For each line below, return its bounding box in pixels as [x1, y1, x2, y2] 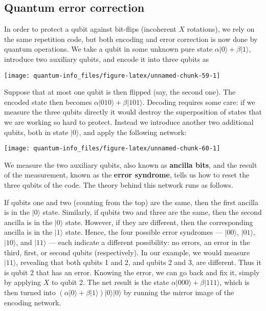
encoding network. [4, 297, 61, 307]
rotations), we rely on [187, 24, 255, 34]
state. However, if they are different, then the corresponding [65, 216, 253, 227]
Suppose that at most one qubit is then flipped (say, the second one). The [4, 86, 236, 97]
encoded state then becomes [4, 96, 92, 107]
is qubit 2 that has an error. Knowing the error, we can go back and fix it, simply [4, 266, 260, 277]
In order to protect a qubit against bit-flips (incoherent [4, 24, 176, 34]
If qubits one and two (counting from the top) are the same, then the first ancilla [4, 196, 258, 207]
